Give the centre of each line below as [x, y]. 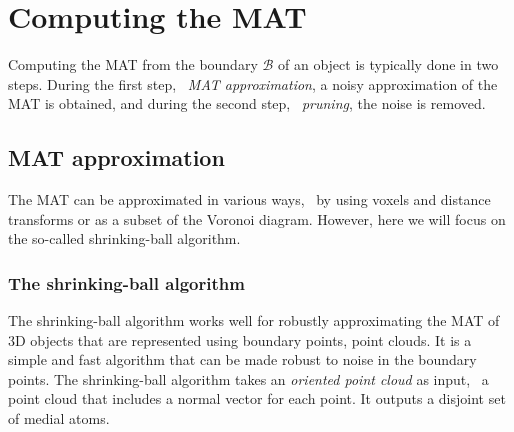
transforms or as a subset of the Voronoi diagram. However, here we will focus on [257, 218]
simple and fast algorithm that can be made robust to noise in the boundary [242, 359]
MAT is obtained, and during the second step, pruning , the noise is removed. [247, 103]
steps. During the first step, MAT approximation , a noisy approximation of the [253, 83]
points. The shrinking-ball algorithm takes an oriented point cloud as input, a [248, 378]
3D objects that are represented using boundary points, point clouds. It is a [240, 339]
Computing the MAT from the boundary [133, 64]
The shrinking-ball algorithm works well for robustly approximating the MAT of [254, 320]
